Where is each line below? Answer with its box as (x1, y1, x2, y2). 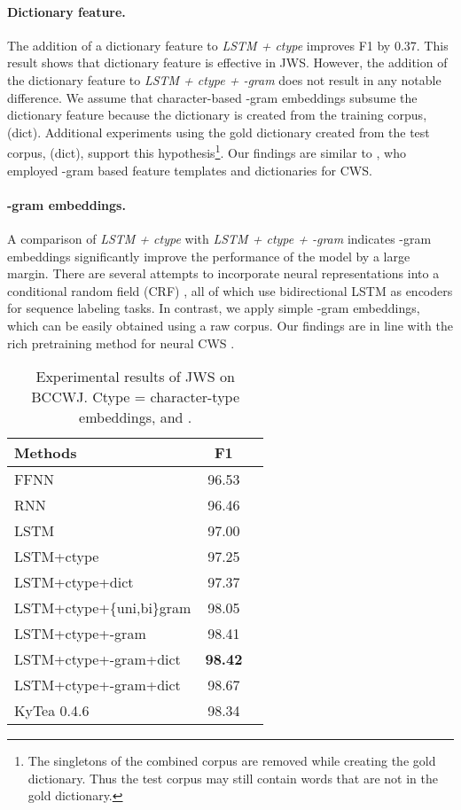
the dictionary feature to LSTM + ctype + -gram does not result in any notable (7, 70, 441, 89)
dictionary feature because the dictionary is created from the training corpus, (7, 105, 427, 124)
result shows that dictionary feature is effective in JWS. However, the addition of (7, 53, 448, 72)
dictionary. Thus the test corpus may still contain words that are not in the (27, 768, 438, 787)
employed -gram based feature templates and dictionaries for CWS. (7, 160, 372, 179)
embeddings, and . (79, 407, 192, 428)
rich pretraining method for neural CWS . (7, 333, 235, 352)
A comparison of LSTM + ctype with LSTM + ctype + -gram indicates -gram (7, 230, 432, 247)
